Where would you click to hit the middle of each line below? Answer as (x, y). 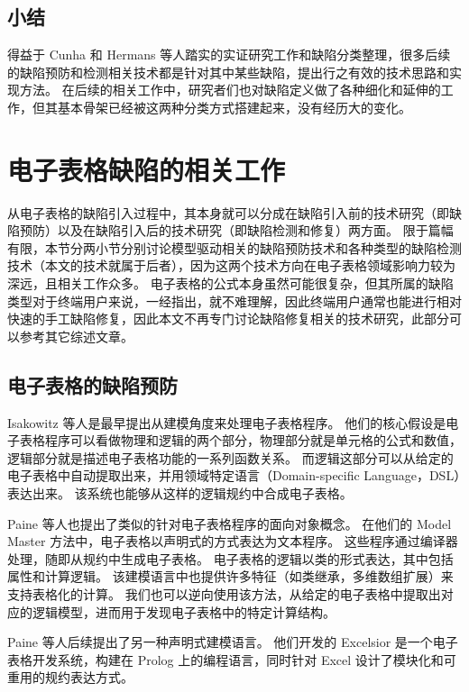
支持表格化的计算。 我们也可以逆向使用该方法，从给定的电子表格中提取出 (224, 594)
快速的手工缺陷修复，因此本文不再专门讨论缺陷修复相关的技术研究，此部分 (228, 319)
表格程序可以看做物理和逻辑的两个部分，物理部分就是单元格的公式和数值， (240, 440)
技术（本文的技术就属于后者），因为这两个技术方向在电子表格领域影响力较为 (231, 265)
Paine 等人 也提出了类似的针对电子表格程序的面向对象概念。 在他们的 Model (230, 523)
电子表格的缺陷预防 (92, 384)
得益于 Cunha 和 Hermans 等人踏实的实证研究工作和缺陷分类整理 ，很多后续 (229, 55)
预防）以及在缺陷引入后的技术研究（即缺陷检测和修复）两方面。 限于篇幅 (236, 230)
